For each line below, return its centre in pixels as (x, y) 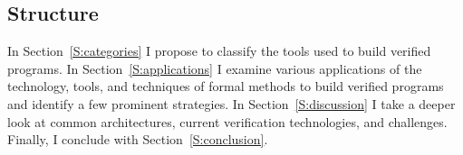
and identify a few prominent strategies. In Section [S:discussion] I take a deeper (231, 103)
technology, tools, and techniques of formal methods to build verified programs (226, 86)
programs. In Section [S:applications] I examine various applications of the (215, 68)
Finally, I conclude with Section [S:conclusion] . (138, 139)
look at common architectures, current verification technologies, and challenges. (227, 121)
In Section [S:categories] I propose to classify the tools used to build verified (219, 51)
